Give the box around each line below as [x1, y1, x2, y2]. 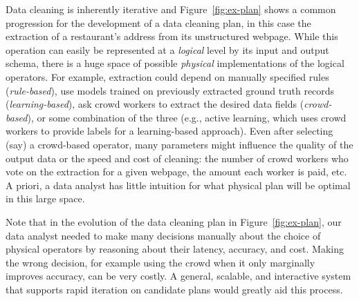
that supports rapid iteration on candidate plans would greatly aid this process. [6, 282, 343, 296]
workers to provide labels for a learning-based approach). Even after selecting [6, 124, 333, 138]
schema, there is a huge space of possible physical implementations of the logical [6, 56, 344, 70]
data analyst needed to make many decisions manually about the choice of [6, 228, 321, 242]
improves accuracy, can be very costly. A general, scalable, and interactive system [6, 269, 351, 283]
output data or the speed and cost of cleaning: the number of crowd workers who [6, 150, 349, 165]
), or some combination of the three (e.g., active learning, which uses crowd [27, 110, 347, 124]
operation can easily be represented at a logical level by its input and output [6, 42, 329, 57]
